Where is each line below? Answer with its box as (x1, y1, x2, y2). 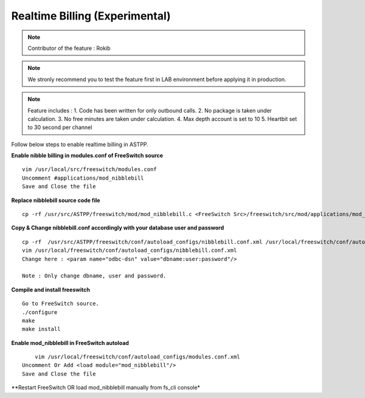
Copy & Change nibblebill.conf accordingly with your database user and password (11, 224, 224, 231)
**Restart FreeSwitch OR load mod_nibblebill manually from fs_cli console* (11, 384, 201, 391)
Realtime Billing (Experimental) (11, 9, 171, 23)
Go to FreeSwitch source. (22, 300, 100, 307)
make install (22, 326, 61, 333)
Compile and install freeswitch (11, 286, 91, 293)
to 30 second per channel (27, 124, 92, 131)
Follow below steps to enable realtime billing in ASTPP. (11, 141, 148, 148)
